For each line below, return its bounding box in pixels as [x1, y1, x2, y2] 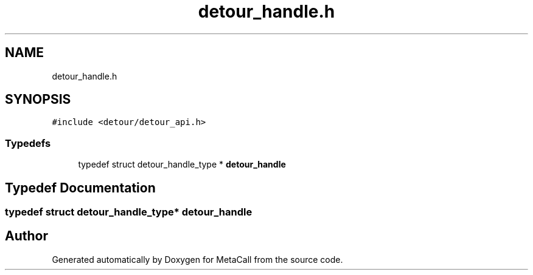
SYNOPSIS [5, 92, 71, 107]
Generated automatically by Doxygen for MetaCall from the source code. [52, 254, 343, 265]
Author [5, 228, 48, 244]
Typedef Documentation [5, 180, 156, 195]
